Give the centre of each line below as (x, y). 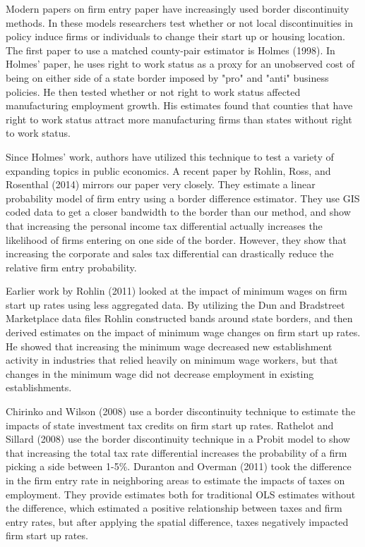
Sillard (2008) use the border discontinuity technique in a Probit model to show (178, 439)
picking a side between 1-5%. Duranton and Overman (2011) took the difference (179, 466)
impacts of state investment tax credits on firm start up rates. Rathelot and (170, 425)
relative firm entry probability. (71, 267)
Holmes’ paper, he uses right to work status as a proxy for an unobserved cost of (180, 64)
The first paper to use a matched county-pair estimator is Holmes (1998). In (170, 50)
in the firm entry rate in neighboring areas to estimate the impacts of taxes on (175, 480)
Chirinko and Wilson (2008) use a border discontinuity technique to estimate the (181, 411)
